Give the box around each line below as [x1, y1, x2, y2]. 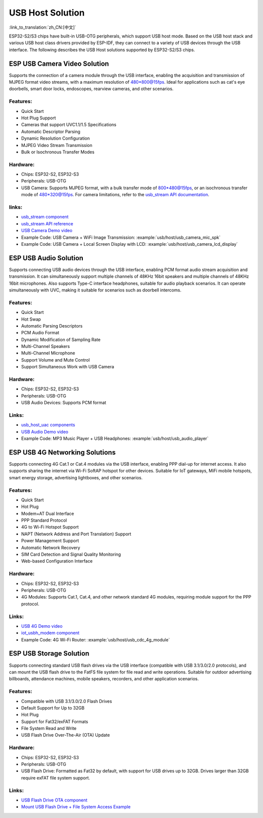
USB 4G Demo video [21, 623, 63, 629]
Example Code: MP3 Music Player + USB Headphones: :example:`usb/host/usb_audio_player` [21, 436, 209, 441]
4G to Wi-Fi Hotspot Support [21, 524, 79, 530]
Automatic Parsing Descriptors [21, 323, 83, 328]
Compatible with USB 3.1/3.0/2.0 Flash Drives [21, 698, 112, 704]
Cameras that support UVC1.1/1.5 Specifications [21, 122, 116, 127]
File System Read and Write [21, 726, 77, 731]
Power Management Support [21, 538, 79, 544]
